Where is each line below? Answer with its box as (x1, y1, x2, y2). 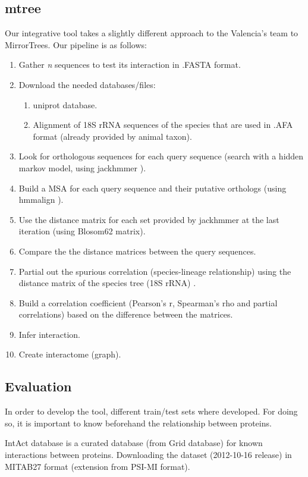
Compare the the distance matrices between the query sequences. (18, 244, 256, 257)
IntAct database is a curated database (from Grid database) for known (5, 437, 263, 449)
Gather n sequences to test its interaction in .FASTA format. (18, 58, 241, 71)
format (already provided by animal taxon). (33, 130, 192, 142)
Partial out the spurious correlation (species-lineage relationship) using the (18, 265, 291, 277)
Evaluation (5, 377, 72, 396)
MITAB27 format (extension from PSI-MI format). (5, 460, 190, 472)
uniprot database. (33, 98, 98, 111)
